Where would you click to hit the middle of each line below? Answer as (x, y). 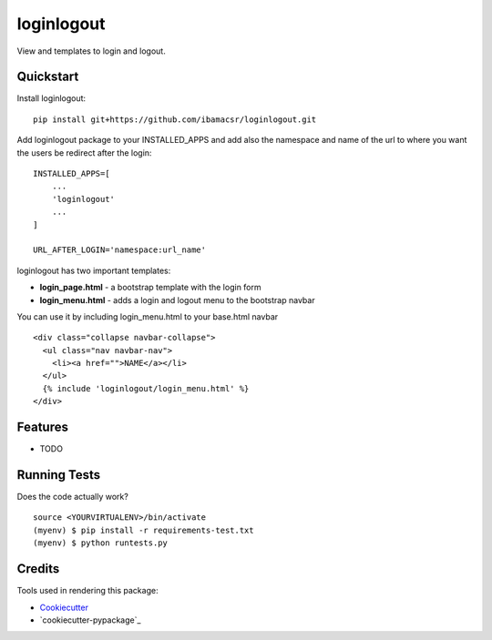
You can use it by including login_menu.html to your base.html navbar (148, 316)
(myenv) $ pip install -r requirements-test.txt (143, 530)
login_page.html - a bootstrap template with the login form (150, 288)
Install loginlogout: (51, 98)
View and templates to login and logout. (91, 51)
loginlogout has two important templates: (94, 270)
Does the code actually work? (73, 497)
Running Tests (58, 475)
